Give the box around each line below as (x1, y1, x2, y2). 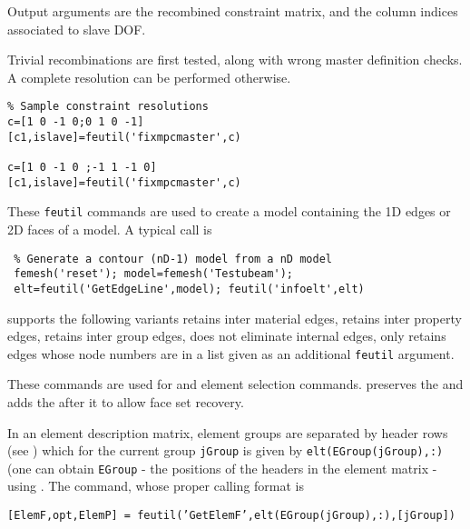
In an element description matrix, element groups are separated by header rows (7, 423, 448, 442)
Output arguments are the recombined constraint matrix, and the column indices (7, 2, 458, 20)
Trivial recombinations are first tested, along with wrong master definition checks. (7, 50, 463, 69)
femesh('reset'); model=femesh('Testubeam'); (14, 267, 293, 281)
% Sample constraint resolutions (7, 100, 209, 114)
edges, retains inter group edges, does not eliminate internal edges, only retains (7, 326, 446, 345)
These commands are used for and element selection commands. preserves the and (7, 374, 464, 394)
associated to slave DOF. (7, 19, 146, 38)
